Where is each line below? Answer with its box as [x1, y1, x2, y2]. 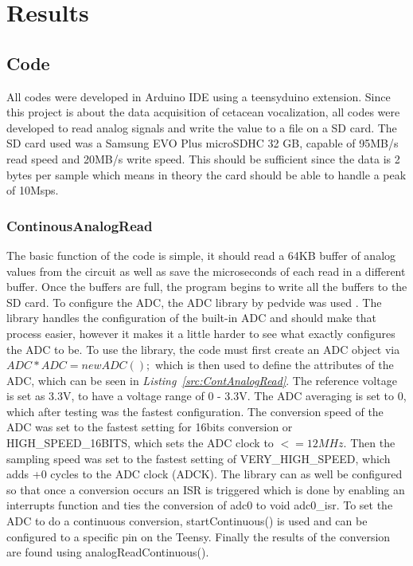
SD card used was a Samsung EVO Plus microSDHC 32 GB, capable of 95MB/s [6, 135, 399, 151]
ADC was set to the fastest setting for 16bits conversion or [6, 419, 293, 435]
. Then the [343, 434, 395, 451]
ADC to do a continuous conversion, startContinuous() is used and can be [6, 513, 368, 529]
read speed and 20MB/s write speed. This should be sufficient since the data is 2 [6, 150, 400, 167]
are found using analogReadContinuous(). [6, 544, 209, 560]
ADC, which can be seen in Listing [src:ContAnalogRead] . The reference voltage [6, 371, 397, 388]
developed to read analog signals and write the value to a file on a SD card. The [6, 119, 397, 136]
